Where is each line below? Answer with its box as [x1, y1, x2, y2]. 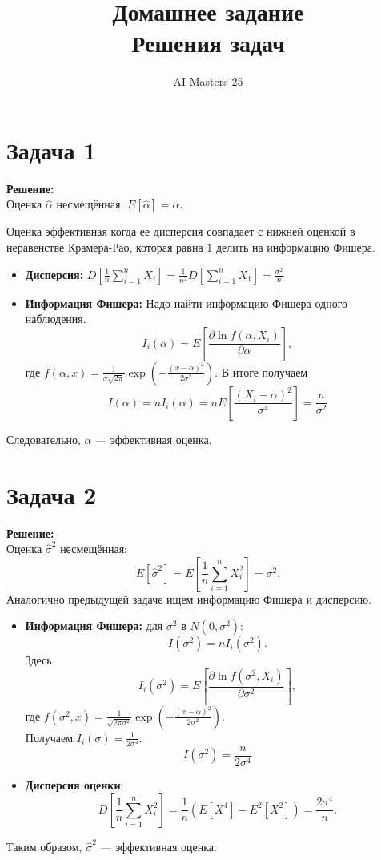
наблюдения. [25, 310, 86, 327]
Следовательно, [6, 430, 81, 447]
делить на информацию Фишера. [215, 239, 375, 256]
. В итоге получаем [215, 363, 308, 380]
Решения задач [131, 26, 285, 59]
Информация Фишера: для [25, 617, 163, 634]
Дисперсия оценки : [25, 776, 124, 793]
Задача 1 [6, 133, 97, 166]
